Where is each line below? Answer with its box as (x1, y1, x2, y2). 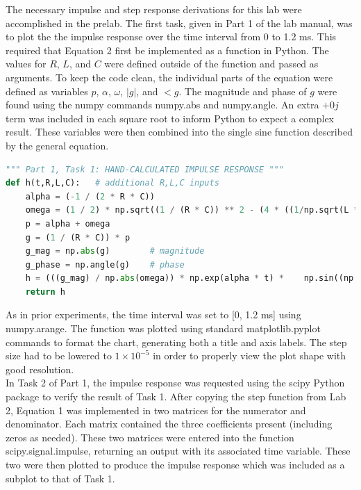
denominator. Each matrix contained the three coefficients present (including (6, 416, 333, 431)
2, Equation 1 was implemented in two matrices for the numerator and (6, 402, 306, 417)
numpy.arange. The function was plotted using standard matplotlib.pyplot (6, 321, 321, 336)
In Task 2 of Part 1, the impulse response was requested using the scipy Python (6, 375, 345, 390)
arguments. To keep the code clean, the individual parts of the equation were (6, 70, 333, 84)
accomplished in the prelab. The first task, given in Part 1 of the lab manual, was (6, 15, 353, 30)
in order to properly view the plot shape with (153, 348, 346, 363)
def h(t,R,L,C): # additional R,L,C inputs (6, 178, 219, 188)
